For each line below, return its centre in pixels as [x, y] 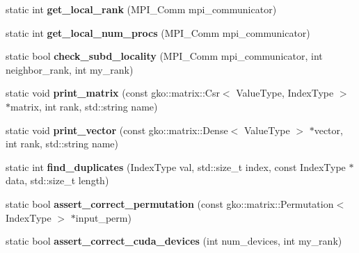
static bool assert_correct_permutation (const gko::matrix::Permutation [170, 203]
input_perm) [103, 217]
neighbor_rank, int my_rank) [70, 69]
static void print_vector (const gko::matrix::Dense [117, 130]
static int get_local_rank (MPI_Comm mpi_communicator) [141, 9]
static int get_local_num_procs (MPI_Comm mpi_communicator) [158, 32]
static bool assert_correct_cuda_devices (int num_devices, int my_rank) [174, 241]
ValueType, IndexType [285, 93]
